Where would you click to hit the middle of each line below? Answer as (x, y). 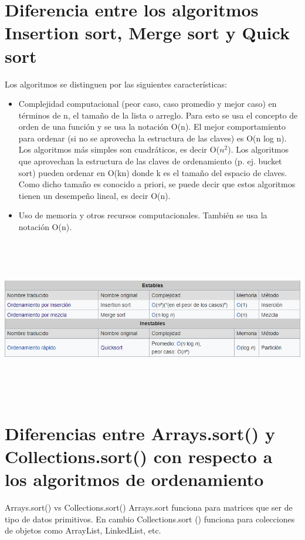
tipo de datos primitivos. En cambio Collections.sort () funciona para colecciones (150, 519)
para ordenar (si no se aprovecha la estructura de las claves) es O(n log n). (152, 138)
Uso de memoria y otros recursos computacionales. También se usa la (143, 215)
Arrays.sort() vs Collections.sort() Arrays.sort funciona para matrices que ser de (149, 507)
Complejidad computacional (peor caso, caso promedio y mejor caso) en (148, 104)
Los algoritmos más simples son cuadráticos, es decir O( (119, 149)
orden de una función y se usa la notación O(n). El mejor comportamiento (152, 126)
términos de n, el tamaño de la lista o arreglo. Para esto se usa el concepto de (158, 115)
